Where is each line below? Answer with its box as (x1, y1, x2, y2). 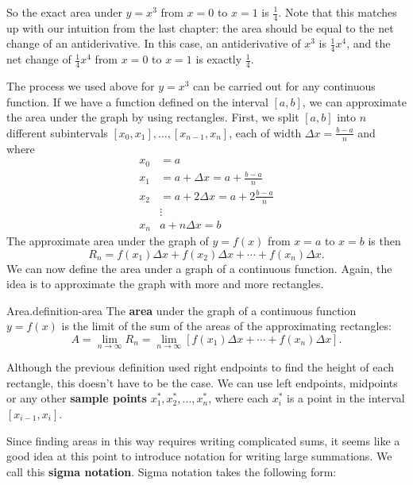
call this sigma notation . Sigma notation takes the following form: (6, 463, 337, 479)
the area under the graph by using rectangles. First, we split (6, 109, 299, 125)
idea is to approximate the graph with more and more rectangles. (6, 275, 324, 292)
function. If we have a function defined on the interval (6, 93, 268, 110)
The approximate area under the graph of (6, 233, 209, 249)
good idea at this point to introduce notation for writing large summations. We (6, 448, 392, 464)
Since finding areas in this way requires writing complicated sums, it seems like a (6, 432, 400, 448)
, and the (346, 35, 391, 52)
